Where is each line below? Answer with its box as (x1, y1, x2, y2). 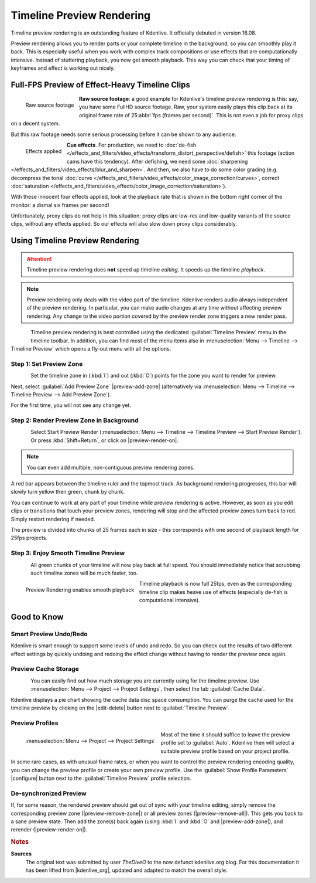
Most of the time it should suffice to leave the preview (160, 731, 291, 738)
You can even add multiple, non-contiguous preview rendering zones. (26, 464, 195, 471)
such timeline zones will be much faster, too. (30, 569, 138, 576)
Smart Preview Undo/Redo (11, 630, 88, 638)
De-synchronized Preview (11, 789, 87, 797)
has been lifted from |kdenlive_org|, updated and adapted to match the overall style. (25, 867, 228, 874)
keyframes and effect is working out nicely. (11, 64, 115, 72)
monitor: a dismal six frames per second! (11, 201, 109, 208)
